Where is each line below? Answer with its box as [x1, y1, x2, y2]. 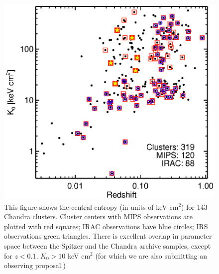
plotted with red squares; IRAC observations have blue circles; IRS [4, 221, 208, 231]
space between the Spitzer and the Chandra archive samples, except [4, 240, 211, 251]
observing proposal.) [4, 260, 66, 271]
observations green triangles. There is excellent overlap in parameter [4, 231, 212, 241]
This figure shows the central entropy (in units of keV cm [4, 201, 179, 212]
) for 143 [181, 201, 208, 212]
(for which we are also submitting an [95, 250, 208, 261]
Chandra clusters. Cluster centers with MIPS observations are [4, 211, 193, 222]
